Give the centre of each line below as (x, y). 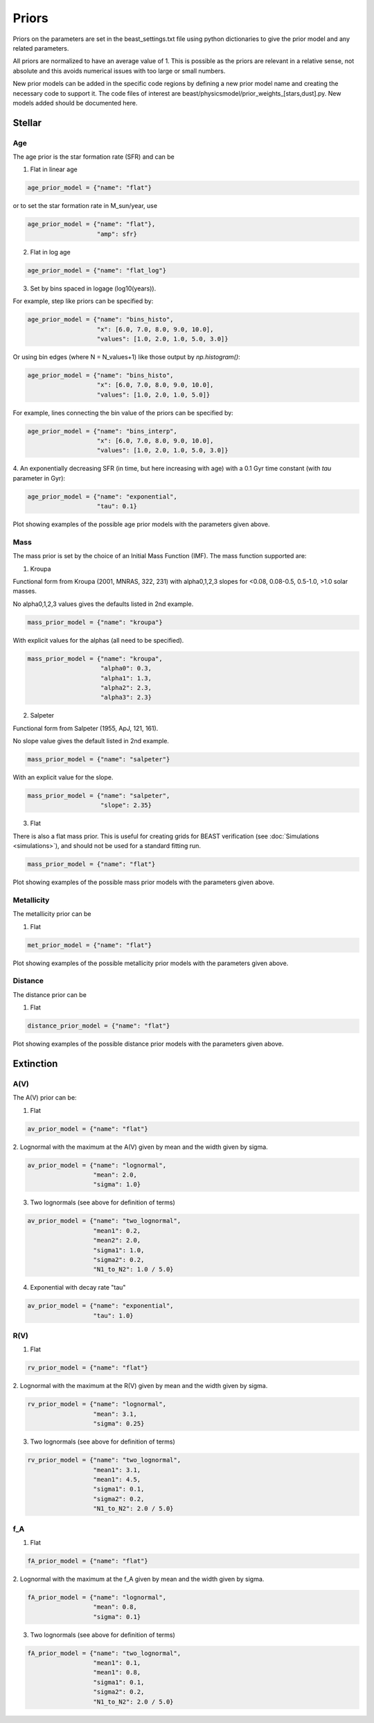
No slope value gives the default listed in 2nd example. (91, 741)
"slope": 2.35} (126, 805)
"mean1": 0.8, (117, 1672)
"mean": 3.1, (115, 1414)
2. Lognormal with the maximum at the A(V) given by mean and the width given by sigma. (140, 1147)
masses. (25, 591)
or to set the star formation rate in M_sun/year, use (85, 206)
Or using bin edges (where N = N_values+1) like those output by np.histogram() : (126, 356)
